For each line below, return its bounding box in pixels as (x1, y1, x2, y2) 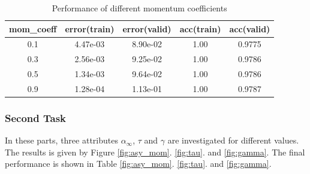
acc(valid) (229, 22, 270, 35)
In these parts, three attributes (5, 134, 118, 146)
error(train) (65, 22, 115, 35)
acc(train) (179, 22, 221, 35)
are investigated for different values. (167, 134, 299, 146)
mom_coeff (9, 22, 57, 35)
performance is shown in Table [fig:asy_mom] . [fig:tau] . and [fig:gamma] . (5, 157, 272, 170)
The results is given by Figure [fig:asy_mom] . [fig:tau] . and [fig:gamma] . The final (5, 145, 305, 158)
